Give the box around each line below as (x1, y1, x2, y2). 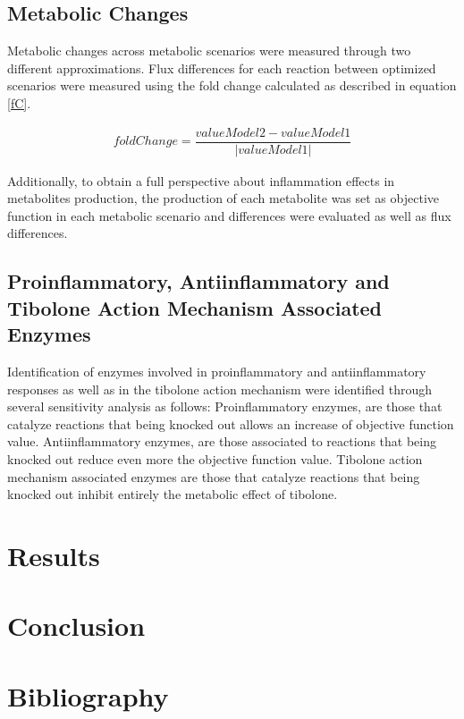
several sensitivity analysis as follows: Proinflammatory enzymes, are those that (7, 397, 443, 416)
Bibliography (7, 677, 169, 714)
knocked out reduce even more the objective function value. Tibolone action (7, 450, 423, 468)
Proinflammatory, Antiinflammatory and (7, 267, 390, 295)
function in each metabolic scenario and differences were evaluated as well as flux (7, 206, 451, 224)
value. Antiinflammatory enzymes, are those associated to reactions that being (7, 432, 436, 451)
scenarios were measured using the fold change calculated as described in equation (7, 76, 457, 95)
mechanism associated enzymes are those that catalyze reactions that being (7, 467, 420, 486)
